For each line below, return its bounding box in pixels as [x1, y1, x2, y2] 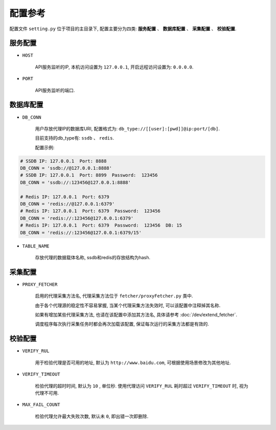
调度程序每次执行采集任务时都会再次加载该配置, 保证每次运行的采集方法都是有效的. [35, 321, 210, 327]
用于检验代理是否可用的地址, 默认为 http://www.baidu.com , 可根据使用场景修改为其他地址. [35, 359, 231, 366]
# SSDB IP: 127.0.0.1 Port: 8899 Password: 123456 [20, 172, 158, 178]
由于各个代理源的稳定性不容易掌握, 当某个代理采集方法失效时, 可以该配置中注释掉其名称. [35, 302, 221, 308]
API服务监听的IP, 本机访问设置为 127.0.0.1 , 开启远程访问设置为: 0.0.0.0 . [35, 64, 194, 70]
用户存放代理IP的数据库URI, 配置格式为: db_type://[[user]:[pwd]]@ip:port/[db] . [35, 125, 220, 131]
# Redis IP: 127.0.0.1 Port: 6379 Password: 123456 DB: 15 [20, 222, 182, 229]
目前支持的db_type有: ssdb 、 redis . [35, 135, 114, 141]
